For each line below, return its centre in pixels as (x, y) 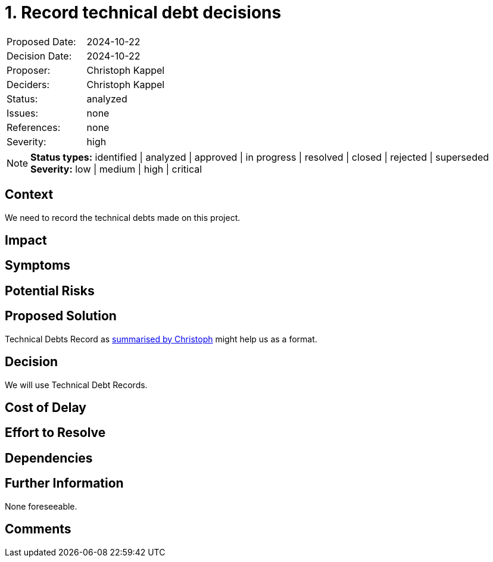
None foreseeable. (41, 506)
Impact (26, 241)
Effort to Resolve (55, 433)
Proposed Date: (41, 41)
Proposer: (29, 70)
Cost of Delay (46, 407)
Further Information (64, 483)
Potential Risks (50, 291)
